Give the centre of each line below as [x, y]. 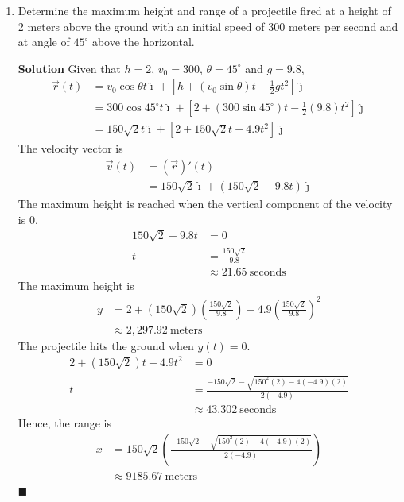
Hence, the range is [64, 422]
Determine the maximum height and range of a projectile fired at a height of [204, 10]
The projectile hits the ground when [106, 345]
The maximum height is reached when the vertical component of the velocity [205, 204]
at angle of [44, 42]
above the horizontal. [143, 42]
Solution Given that [69, 68]
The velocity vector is [70, 148]
